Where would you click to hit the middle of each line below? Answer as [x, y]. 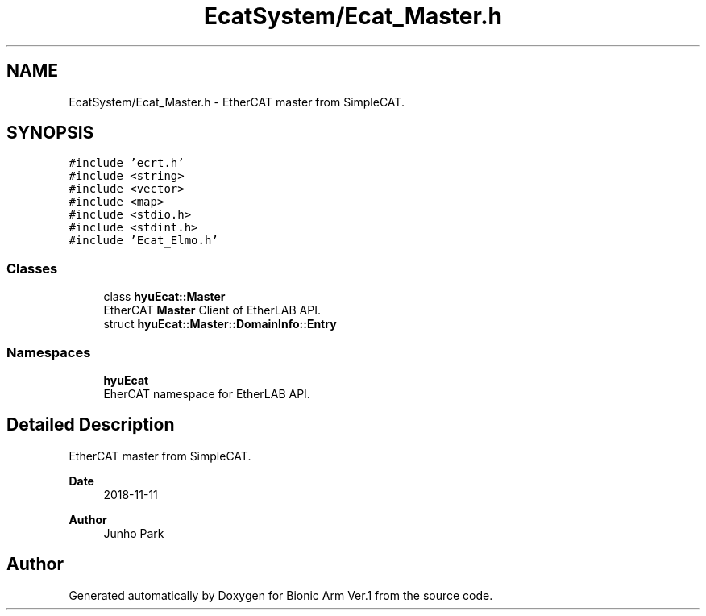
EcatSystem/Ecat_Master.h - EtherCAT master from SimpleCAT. [237, 102]
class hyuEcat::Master [164, 297]
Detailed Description [91, 425]
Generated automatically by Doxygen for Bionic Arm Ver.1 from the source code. [281, 595]
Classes [32, 268]
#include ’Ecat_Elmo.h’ [143, 241]
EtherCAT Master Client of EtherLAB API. [212, 310]
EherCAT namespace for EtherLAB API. [207, 393]
